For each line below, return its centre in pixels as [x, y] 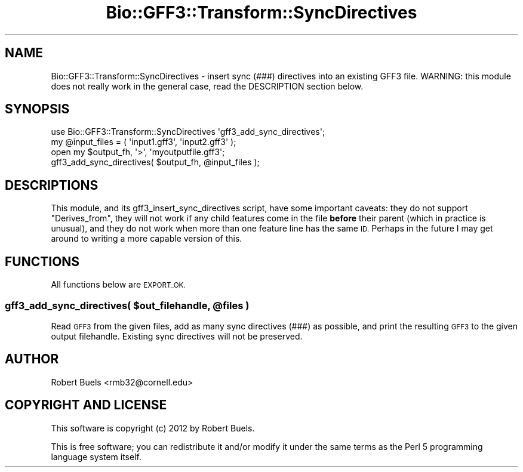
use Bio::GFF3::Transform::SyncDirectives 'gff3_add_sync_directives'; [188, 132]
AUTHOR [32, 359]
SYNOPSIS [37, 109]
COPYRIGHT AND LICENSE [86, 405]
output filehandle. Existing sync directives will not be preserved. [177, 336]
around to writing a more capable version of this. [147, 239]
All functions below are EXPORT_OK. [118, 285]
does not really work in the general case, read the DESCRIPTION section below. [207, 86]
